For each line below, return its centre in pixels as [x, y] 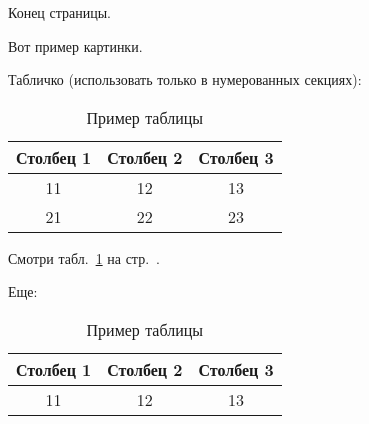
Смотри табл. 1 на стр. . [84, 257]
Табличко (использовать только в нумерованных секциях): [185, 79]
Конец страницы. [59, 12]
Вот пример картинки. [75, 45]
